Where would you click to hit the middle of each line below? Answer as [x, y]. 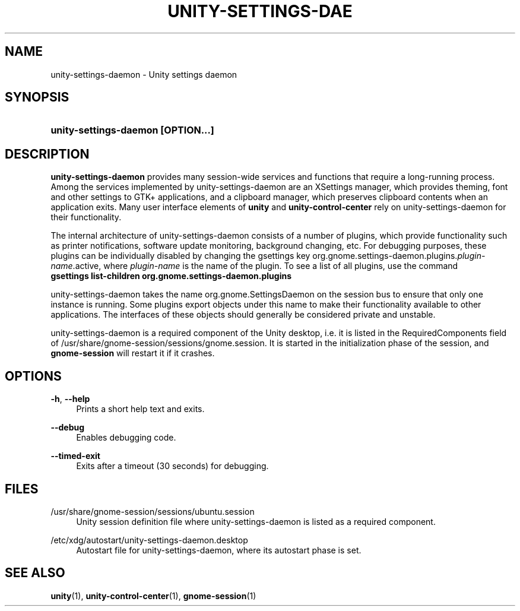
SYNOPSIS [37, 97]
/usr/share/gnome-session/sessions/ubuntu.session [153, 511]
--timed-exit [76, 456]
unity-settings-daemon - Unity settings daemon [144, 74]
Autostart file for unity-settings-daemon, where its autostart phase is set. [219, 550]
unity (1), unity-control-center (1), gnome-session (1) [153, 596]
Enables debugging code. [126, 438]
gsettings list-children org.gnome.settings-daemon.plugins [171, 276]
